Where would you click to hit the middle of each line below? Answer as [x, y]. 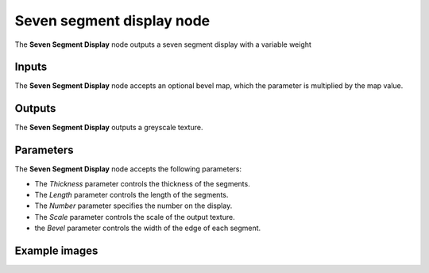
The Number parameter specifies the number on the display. [133, 206]
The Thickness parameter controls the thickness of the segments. [142, 183]
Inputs [31, 67]
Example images [56, 251]
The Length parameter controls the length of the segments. [131, 195]
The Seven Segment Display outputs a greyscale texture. [109, 128]
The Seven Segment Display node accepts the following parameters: [128, 169]
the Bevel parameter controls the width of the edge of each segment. [148, 228]
